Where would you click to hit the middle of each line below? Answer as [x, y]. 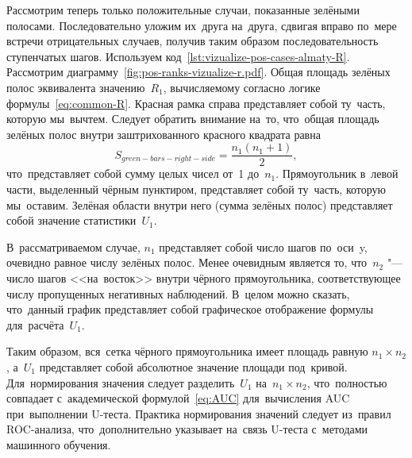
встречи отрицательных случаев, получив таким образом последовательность [193, 41]
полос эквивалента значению [76, 87]
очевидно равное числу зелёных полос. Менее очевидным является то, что [187, 262]
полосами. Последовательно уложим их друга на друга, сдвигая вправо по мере [202, 25]
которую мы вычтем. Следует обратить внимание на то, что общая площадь [193, 119]
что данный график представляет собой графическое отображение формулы [190, 309]
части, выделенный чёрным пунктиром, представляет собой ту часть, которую [196, 189]
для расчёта [35, 324]
